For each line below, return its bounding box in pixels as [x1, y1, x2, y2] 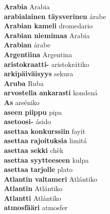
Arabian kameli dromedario [4, 21, 93, 31]
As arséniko [4, 97, 40, 107]
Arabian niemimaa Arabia [4, 30, 90, 40]
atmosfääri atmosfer [4, 202, 68, 213]
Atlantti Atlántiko [4, 193, 61, 203]
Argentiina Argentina [4, 49, 73, 59]
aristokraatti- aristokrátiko [4, 59, 89, 69]
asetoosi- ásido [4, 116, 51, 127]
